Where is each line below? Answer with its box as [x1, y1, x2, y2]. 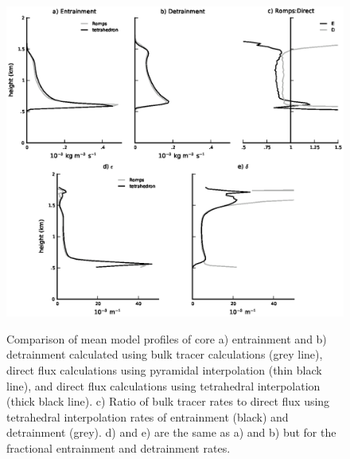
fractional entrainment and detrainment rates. [6, 439, 231, 456]
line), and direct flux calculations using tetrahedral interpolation [6, 377, 321, 394]
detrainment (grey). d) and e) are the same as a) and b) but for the [6, 424, 336, 441]
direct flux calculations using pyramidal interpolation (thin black [6, 362, 322, 378]
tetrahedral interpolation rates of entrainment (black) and [6, 408, 289, 425]
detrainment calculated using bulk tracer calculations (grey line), [6, 346, 323, 363]
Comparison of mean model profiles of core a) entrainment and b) [6, 330, 327, 347]
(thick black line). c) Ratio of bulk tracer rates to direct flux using [6, 393, 330, 410]
